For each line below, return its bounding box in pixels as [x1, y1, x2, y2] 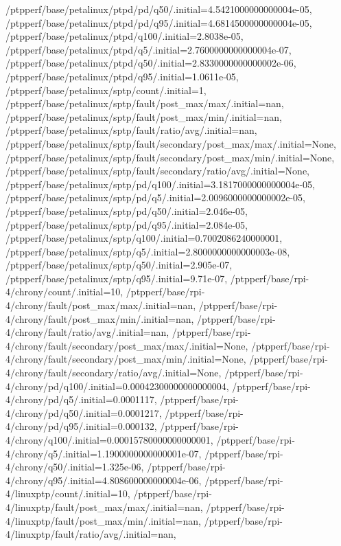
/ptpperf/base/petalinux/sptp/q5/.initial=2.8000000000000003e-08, [5, 244, 290, 258]
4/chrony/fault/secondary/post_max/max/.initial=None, [5, 338, 248, 352]
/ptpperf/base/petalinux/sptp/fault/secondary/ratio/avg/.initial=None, [5, 163, 310, 178]
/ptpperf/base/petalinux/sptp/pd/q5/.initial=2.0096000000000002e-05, [5, 190, 306, 205]
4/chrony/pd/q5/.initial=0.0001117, [5, 392, 157, 407]
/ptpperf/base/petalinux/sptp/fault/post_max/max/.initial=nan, [5, 96, 284, 111]
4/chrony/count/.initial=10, [5, 284, 124, 299]
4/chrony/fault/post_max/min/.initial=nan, [5, 311, 194, 326]
